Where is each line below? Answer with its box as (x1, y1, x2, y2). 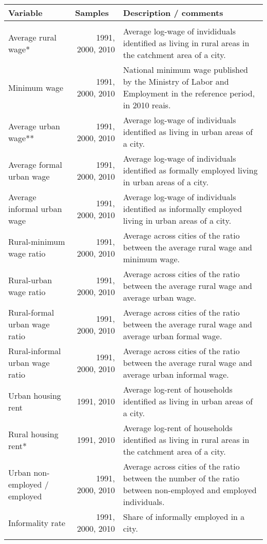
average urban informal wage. (123, 368, 229, 380)
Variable (8, 7, 43, 18)
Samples (75, 7, 109, 18)
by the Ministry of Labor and (123, 75, 229, 87)
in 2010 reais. (123, 99, 171, 111)
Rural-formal (8, 306, 54, 318)
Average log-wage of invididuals (123, 25, 236, 37)
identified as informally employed (123, 203, 242, 215)
